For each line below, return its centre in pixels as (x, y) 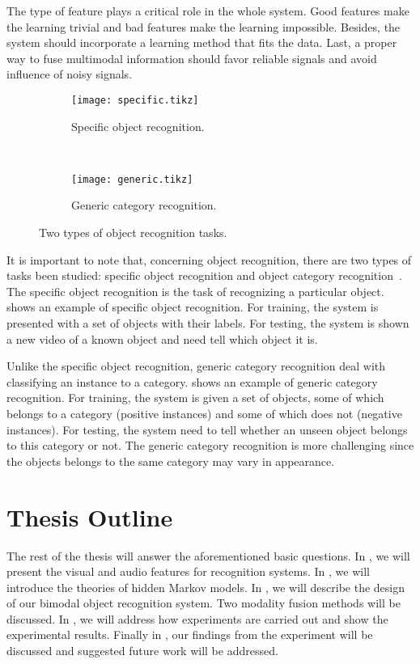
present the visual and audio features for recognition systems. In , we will (188, 571)
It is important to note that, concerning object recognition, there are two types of (209, 259)
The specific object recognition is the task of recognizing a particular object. (195, 291)
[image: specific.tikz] (135, 100)
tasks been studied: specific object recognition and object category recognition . (204, 275)
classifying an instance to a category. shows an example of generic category (192, 381)
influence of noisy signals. (70, 74)
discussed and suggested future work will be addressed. (142, 651)
